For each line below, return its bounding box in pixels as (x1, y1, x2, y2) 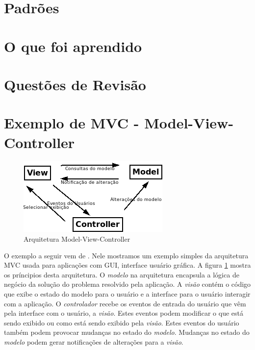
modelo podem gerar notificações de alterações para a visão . (4, 336, 183, 347)
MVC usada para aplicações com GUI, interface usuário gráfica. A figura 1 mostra (4, 260, 251, 270)
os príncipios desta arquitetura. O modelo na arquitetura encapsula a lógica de (4, 269, 239, 279)
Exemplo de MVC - (4, 113, 139, 133)
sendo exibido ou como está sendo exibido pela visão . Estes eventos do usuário (4, 317, 239, 327)
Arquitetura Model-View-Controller (24, 234, 130, 244)
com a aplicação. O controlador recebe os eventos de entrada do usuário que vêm (4, 298, 246, 308)
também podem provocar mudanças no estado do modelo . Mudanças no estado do (4, 327, 250, 337)
